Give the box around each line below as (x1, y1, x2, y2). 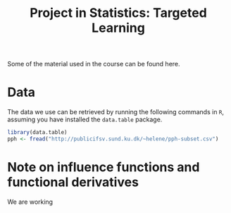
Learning (91, 20, 146, 36)
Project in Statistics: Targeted (29, 5, 208, 21)
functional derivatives (7, 174, 139, 190)
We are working (7, 197, 54, 206)
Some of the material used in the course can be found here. (7, 60, 181, 68)
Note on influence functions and (7, 159, 200, 176)
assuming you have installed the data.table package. (7, 115, 163, 124)
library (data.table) (7, 129, 68, 136)
